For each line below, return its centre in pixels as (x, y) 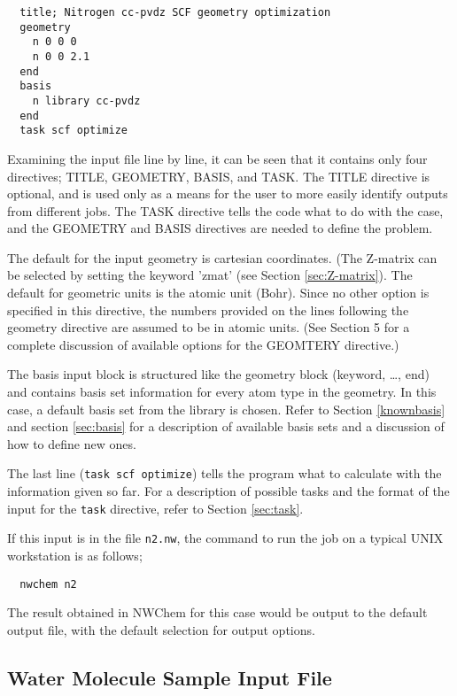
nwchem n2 (48, 584)
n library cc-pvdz (86, 101)
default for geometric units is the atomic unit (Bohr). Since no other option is (218, 293)
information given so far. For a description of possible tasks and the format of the (228, 491)
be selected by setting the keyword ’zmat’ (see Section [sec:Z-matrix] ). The (210, 275)
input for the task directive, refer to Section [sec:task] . (155, 508)
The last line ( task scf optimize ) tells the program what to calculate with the (225, 473)
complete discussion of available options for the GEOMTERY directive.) (203, 344)
